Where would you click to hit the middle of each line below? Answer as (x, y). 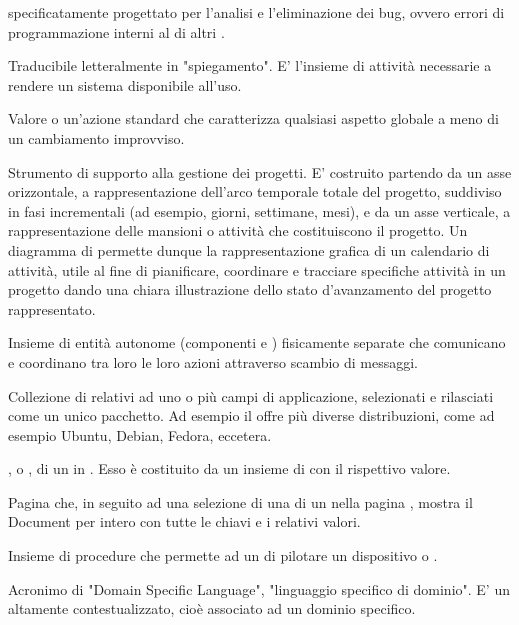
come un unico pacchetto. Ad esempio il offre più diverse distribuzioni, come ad (251, 415)
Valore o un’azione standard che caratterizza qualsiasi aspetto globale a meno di (253, 118)
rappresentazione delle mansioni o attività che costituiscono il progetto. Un (238, 230)
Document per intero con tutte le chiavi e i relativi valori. (184, 521)
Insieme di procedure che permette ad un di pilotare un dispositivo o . (223, 555)
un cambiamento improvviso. (96, 137)
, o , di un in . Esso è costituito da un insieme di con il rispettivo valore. (229, 468)
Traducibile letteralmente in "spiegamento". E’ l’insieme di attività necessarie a (250, 65)
